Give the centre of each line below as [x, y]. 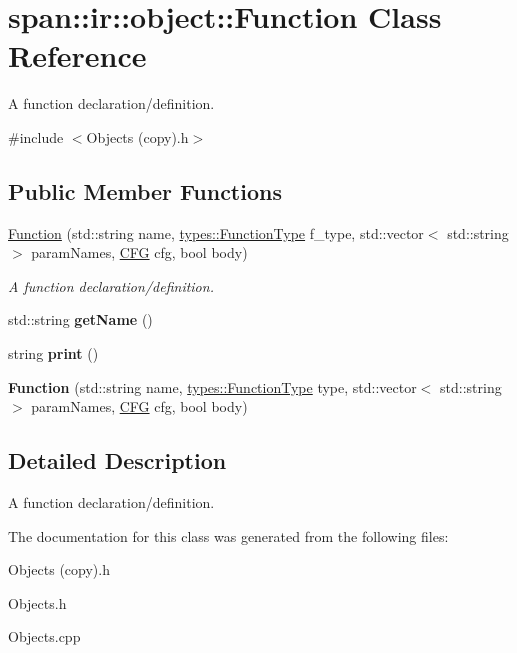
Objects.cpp [44, 636]
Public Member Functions [145, 190]
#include [36, 136]
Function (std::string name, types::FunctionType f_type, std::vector [216, 232]
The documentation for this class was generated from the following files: [228, 535]
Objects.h [37, 602]
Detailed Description [117, 460]
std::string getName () [80, 319]
